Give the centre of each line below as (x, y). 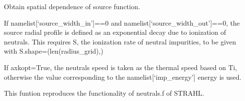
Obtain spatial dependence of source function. (72, 6)
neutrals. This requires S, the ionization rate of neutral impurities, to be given (120, 41)
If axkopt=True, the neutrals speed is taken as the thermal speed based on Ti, (121, 67)
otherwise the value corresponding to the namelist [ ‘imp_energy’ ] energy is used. (123, 77)
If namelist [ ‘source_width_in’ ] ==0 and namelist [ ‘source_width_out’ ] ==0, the (122, 22)
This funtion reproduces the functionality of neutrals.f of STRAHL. (104, 93)
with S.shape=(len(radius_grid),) (54, 51)
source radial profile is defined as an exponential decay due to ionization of (115, 32)
